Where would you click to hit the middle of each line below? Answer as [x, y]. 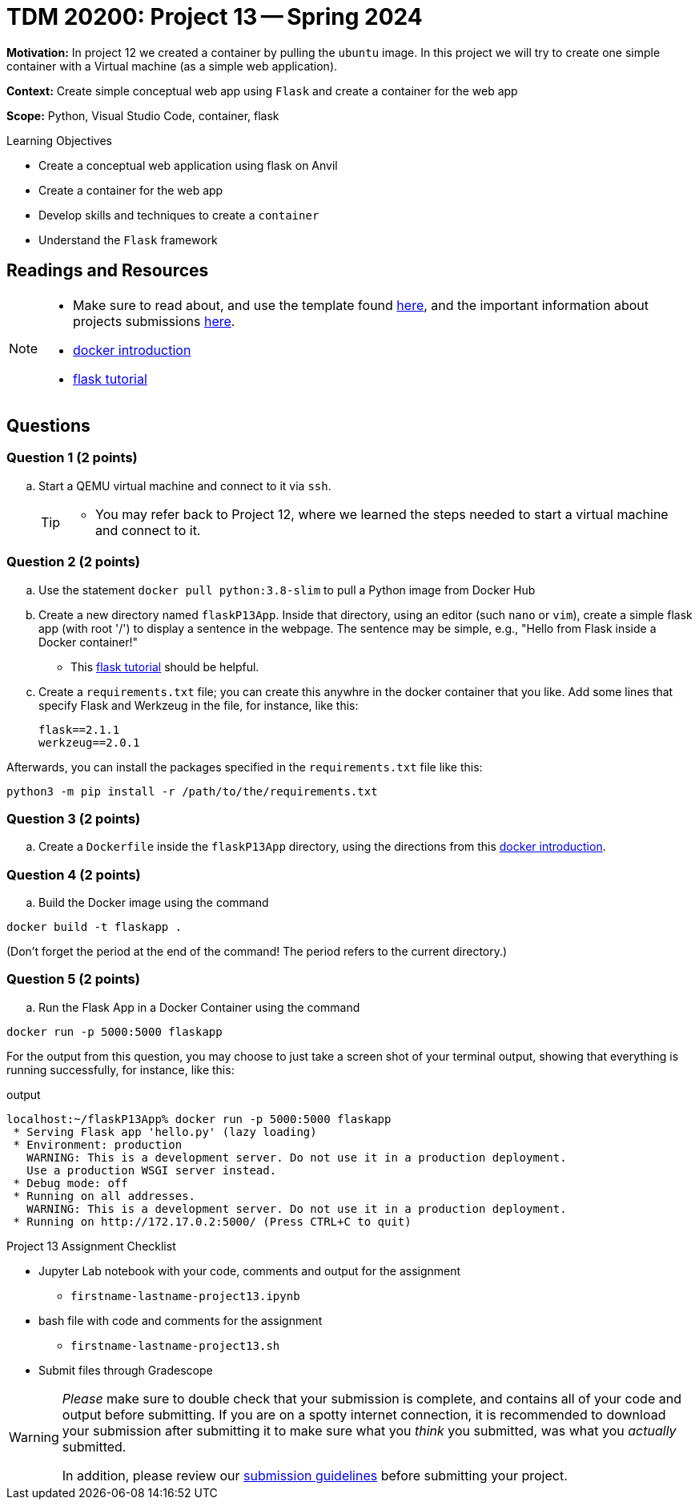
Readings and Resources [108, 271]
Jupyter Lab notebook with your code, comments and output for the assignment [250, 1270]
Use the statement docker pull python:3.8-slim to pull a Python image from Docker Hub [287, 590]
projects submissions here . [154, 321]
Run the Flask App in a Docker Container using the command [199, 1007]
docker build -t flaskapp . [94, 927]
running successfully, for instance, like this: [121, 1069]
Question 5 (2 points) [73, 979]
